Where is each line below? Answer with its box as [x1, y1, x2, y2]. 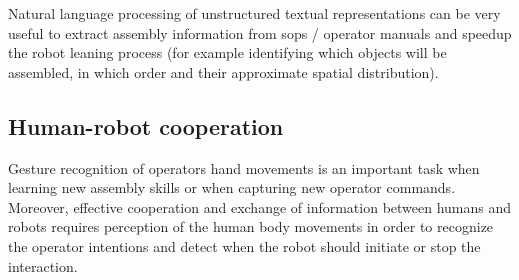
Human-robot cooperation [8, 110, 284, 141]
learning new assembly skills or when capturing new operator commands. [8, 177, 456, 198]
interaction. [8, 255, 78, 276]
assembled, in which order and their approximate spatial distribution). [8, 61, 439, 82]
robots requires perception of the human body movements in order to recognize [8, 216, 494, 237]
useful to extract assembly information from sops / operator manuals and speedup [8, 22, 512, 43]
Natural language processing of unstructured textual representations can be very [8, 3, 501, 23]
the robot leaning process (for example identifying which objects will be [8, 42, 447, 63]
